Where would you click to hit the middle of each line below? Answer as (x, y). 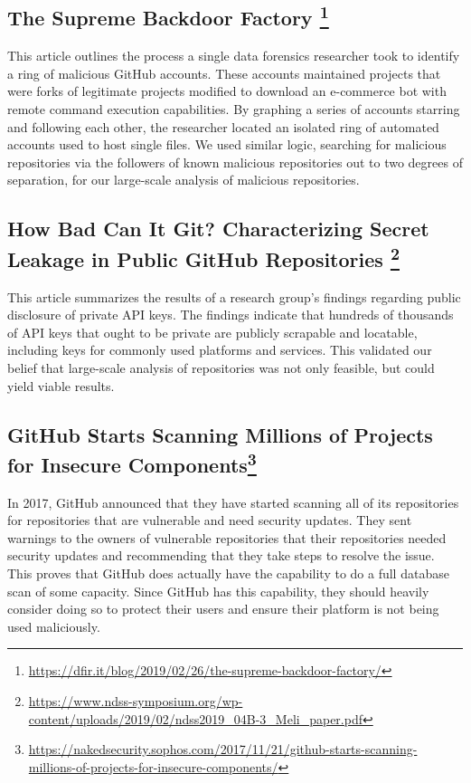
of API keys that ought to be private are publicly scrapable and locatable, (212, 332)
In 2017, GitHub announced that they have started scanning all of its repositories (233, 502)
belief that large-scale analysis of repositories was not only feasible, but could (221, 367)
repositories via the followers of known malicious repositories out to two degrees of (235, 162)
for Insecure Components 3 (132, 462)
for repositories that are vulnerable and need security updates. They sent (210, 520)
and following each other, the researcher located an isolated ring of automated (223, 126)
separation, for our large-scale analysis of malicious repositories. (184, 180)
